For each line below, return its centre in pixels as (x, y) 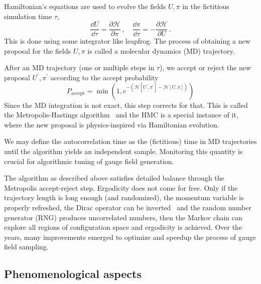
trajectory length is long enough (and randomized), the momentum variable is (124, 197)
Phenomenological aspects (73, 274)
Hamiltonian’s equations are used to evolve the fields (85, 6)
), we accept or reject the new (205, 67)
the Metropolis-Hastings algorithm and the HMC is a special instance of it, (121, 115)
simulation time (28, 16)
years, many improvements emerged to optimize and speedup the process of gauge (130, 237)
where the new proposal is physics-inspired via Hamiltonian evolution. (112, 124)
